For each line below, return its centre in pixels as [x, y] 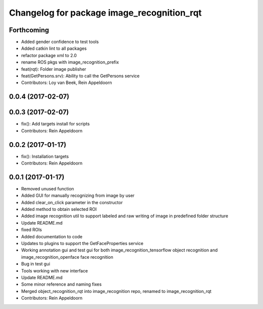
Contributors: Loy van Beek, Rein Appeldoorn [66, 82]
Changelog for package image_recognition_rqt [105, 13]
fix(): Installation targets [45, 156]
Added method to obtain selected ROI [59, 209]
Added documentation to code [52, 236]
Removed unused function [47, 188]
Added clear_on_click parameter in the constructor [72, 202]
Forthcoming [29, 30]
